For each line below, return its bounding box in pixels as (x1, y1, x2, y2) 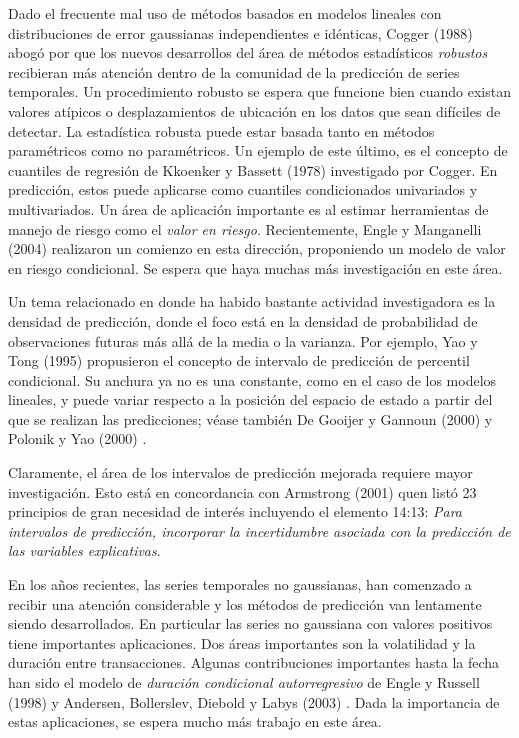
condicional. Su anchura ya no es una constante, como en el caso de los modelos (8, 369, 497, 390)
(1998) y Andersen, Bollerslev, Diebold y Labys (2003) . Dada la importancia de (8, 691, 500, 712)
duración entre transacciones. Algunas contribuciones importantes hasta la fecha (8, 652, 500, 673)
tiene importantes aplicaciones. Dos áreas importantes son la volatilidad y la (8, 632, 476, 653)
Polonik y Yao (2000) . (8, 428, 147, 449)
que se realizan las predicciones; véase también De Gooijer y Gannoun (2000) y (8, 408, 493, 429)
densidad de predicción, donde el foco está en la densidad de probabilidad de (8, 310, 478, 331)
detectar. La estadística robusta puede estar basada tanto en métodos (8, 120, 435, 141)
